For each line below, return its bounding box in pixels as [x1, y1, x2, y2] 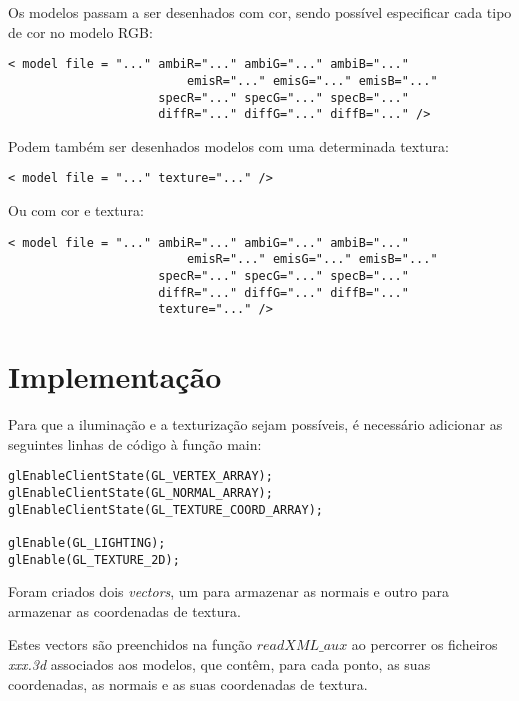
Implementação [8, 356, 222, 397]
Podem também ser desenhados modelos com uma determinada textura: [8, 135, 449, 156]
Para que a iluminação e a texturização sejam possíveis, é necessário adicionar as [8, 414, 503, 435]
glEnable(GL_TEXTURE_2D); [8, 552, 180, 567]
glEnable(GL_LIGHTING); [8, 535, 166, 550]
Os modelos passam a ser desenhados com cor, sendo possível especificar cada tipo [8, 2, 512, 22]
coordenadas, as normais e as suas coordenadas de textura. [8, 673, 368, 694]
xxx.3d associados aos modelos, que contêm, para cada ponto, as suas [8, 653, 431, 674]
